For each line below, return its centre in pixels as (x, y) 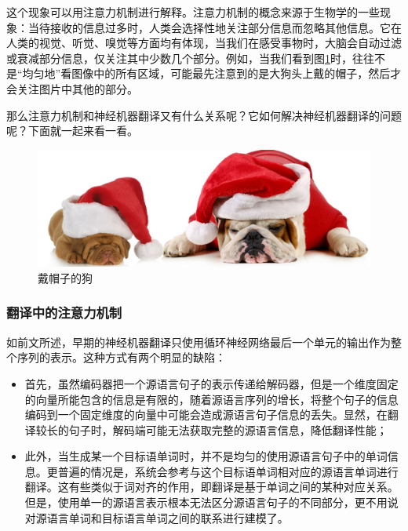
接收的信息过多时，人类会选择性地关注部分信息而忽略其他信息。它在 (226, 27)
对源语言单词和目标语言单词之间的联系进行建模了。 (157, 517)
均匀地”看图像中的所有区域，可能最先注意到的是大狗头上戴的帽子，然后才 (212, 73)
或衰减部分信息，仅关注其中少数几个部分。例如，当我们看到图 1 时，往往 (190, 58)
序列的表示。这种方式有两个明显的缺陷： (121, 357)
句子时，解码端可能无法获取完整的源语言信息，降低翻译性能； (228, 429)
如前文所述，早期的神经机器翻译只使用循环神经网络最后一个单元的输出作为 (199, 342)
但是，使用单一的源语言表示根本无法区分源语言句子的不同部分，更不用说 (211, 502)
